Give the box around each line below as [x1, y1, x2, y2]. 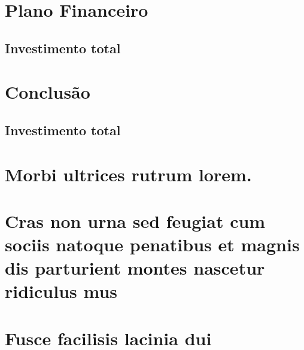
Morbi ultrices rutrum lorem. [5, 162, 252, 186]
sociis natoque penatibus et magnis [5, 232, 300, 257]
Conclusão [5, 80, 90, 104]
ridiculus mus [5, 279, 118, 303]
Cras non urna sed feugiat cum [5, 208, 266, 233]
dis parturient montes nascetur [5, 255, 265, 280]
